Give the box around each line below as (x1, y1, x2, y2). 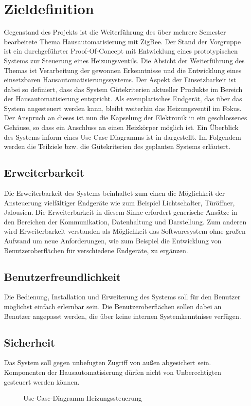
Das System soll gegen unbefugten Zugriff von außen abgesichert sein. (4, 357, 211, 368)
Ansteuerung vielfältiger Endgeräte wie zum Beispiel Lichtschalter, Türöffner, (4, 197, 235, 207)
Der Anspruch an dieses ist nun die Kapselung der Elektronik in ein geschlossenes (4, 112, 247, 123)
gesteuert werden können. (4, 376, 80, 387)
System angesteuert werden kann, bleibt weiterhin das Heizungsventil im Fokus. (4, 103, 242, 113)
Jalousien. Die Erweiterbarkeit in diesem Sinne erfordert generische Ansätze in (4, 207, 237, 217)
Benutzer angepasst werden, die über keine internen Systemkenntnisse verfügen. (4, 311, 241, 321)
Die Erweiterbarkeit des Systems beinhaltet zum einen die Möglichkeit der (4, 188, 225, 198)
